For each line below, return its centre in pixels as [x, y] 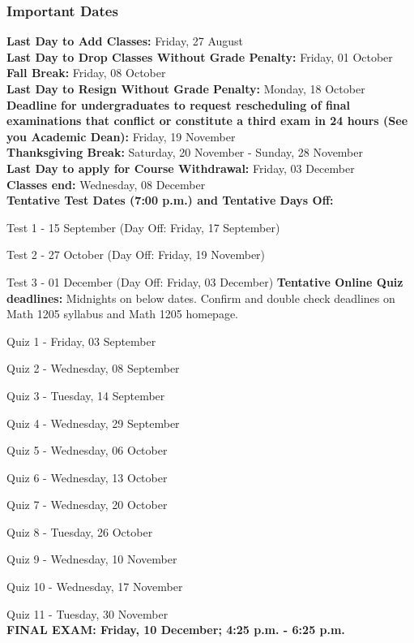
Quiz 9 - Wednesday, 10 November [92, 559]
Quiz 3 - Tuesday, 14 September [86, 395]
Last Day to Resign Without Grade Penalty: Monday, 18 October [186, 88]
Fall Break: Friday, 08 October [86, 73]
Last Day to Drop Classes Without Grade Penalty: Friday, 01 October [200, 56]
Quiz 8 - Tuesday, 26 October [80, 531]
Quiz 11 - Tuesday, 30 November [87, 613]
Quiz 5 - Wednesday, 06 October [87, 450]
